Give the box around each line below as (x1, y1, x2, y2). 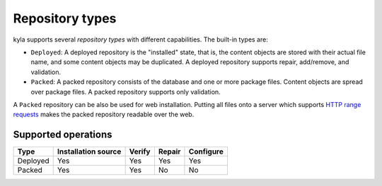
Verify (129, 147, 151, 156)
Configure (188, 147, 224, 156)
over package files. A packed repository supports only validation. (30, 87, 221, 96)
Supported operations (13, 129, 112, 141)
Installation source (57, 147, 122, 156)
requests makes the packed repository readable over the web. (13, 110, 195, 119)
